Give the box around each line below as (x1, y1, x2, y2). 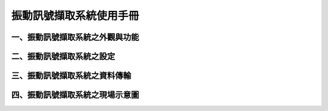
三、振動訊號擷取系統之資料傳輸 (11, 71, 131, 81)
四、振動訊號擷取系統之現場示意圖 (11, 90, 139, 100)
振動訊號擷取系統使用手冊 (11, 9, 140, 22)
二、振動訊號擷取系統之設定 (11, 51, 115, 62)
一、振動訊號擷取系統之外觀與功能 (11, 32, 139, 42)
